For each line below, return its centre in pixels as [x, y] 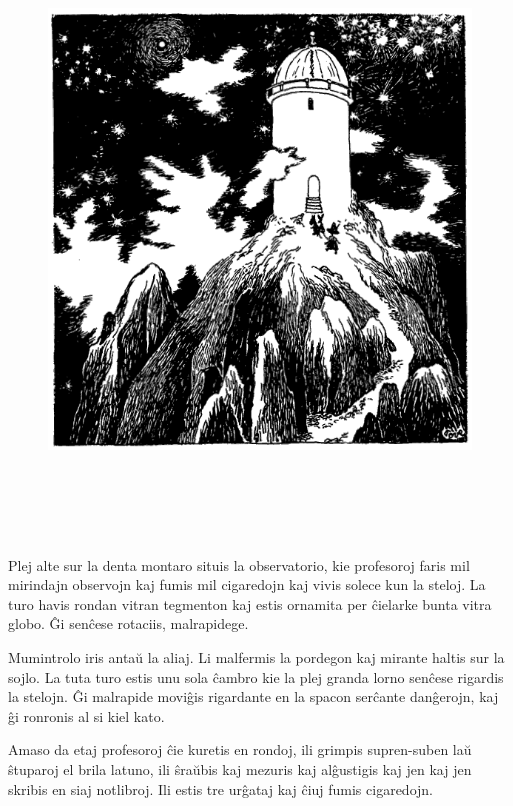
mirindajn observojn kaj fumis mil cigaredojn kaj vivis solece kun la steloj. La [247, 584]
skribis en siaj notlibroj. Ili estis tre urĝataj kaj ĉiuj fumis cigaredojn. [220, 788]
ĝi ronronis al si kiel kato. [86, 715]
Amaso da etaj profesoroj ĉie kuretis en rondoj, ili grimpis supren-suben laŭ [240, 749]
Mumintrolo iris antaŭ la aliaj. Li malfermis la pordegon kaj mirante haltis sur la [256, 656]
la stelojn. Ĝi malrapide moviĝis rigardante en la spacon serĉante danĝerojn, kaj [253, 696]
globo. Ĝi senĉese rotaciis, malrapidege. [128, 623]
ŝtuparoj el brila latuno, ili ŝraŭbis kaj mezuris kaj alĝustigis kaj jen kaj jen [240, 768]
